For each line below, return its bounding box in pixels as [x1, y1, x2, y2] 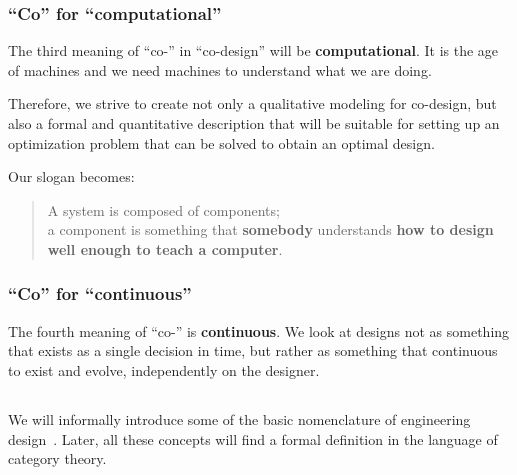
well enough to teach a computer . [47, 238, 283, 259]
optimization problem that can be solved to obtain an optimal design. [8, 132, 435, 153]
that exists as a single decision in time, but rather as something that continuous [8, 340, 498, 361]
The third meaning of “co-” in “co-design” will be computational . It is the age [8, 40, 499, 61]
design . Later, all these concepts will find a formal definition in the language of [8, 428, 498, 449]
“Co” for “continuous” [8, 281, 192, 306]
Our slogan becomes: [8, 166, 135, 187]
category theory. [8, 448, 107, 469]
